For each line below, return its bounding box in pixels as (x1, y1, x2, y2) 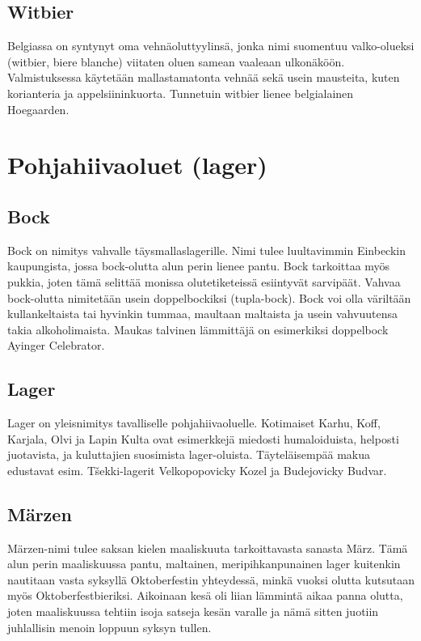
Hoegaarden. (7, 100, 69, 117)
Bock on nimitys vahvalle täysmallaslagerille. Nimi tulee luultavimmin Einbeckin (7, 241, 406, 258)
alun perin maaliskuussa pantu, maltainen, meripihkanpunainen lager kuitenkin (7, 555, 401, 572)
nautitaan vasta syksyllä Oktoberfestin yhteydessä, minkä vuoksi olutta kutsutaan (7, 571, 415, 588)
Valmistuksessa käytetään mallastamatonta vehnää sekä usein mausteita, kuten (7, 69, 400, 86)
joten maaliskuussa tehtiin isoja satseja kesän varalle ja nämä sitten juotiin (7, 603, 379, 620)
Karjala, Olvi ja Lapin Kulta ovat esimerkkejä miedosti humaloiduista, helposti (7, 430, 399, 447)
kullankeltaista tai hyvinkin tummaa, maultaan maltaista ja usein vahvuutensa (7, 305, 398, 322)
